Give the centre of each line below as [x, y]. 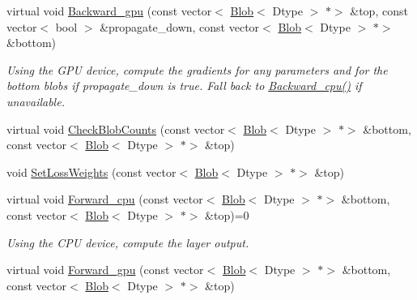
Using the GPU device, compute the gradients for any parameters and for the [197, 69]
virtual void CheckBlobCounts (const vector [116, 129]
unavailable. [36, 101]
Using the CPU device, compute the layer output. [128, 242]
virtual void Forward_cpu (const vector [105, 199]
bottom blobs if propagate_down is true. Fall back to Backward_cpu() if [184, 86]
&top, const [379, 11]
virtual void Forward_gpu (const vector [105, 270]
